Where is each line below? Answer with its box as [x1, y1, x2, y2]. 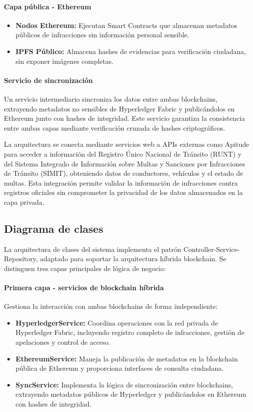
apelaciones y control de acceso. [15, 337, 111, 347]
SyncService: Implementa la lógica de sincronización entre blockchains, [15, 379, 233, 389]
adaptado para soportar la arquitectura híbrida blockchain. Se [40, 253, 227, 264]
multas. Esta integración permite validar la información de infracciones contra [4, 177, 238, 188]
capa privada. [4, 196, 45, 207]
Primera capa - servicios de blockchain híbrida [4, 282, 164, 293]
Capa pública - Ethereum [4, 1, 91, 11]
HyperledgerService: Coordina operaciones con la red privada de [15, 317, 218, 328]
